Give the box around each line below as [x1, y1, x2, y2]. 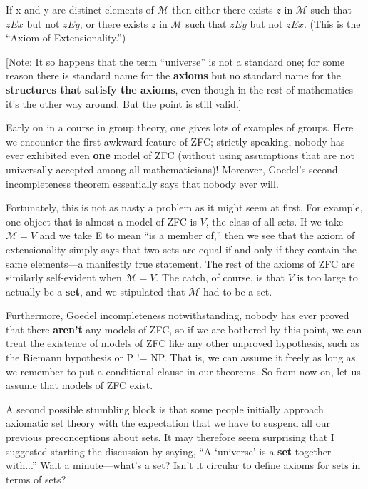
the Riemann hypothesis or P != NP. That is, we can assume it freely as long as [6, 350, 356, 365]
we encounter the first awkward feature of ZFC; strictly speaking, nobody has [6, 133, 345, 148]
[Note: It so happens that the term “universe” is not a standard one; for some [6, 54, 345, 69]
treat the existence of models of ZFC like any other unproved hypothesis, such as [6, 336, 359, 351]
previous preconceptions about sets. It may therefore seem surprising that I [6, 430, 334, 445]
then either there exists [172, 2, 273, 16]
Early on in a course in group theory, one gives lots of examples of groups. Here [6, 120, 354, 135]
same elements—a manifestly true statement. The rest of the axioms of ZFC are [6, 256, 355, 271]
